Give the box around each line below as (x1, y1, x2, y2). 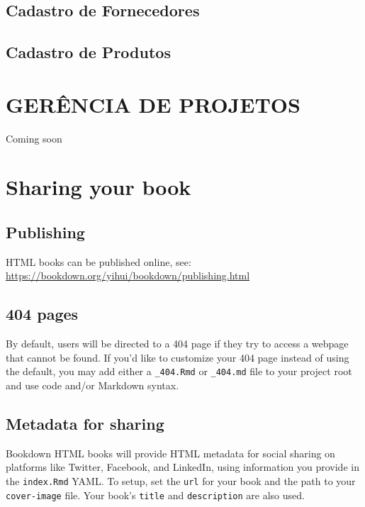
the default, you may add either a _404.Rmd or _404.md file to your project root (6, 364, 352, 379)
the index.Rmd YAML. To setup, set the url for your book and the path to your (6, 474, 356, 489)
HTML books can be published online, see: (6, 254, 191, 269)
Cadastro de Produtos (6, 41, 171, 63)
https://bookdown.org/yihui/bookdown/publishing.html (6, 268, 250, 283)
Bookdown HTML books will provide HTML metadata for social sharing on (6, 445, 335, 460)
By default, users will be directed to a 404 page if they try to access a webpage (6, 336, 349, 351)
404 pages (6, 303, 79, 325)
